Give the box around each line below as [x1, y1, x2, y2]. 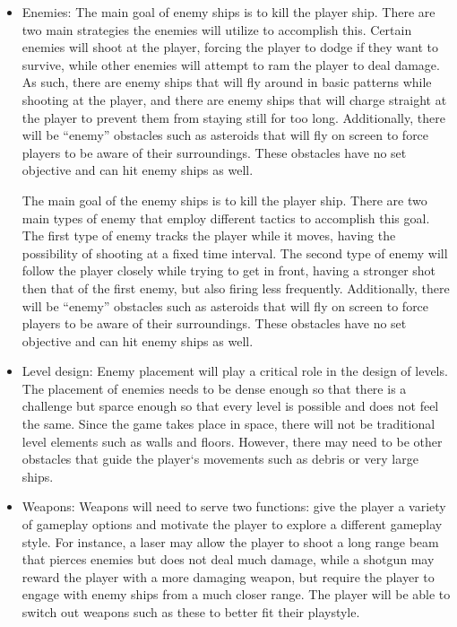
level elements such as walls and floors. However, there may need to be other [22, 431, 443, 450]
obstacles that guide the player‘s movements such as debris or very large [22, 449, 418, 468]
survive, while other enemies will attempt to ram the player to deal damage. [22, 55, 440, 74]
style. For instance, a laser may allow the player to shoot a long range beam [22, 532, 439, 551]
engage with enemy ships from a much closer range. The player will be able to [22, 585, 451, 604]
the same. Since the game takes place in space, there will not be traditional [22, 414, 435, 433]
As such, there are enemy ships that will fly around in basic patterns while [22, 73, 432, 91]
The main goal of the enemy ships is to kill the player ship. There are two [22, 190, 427, 209]
